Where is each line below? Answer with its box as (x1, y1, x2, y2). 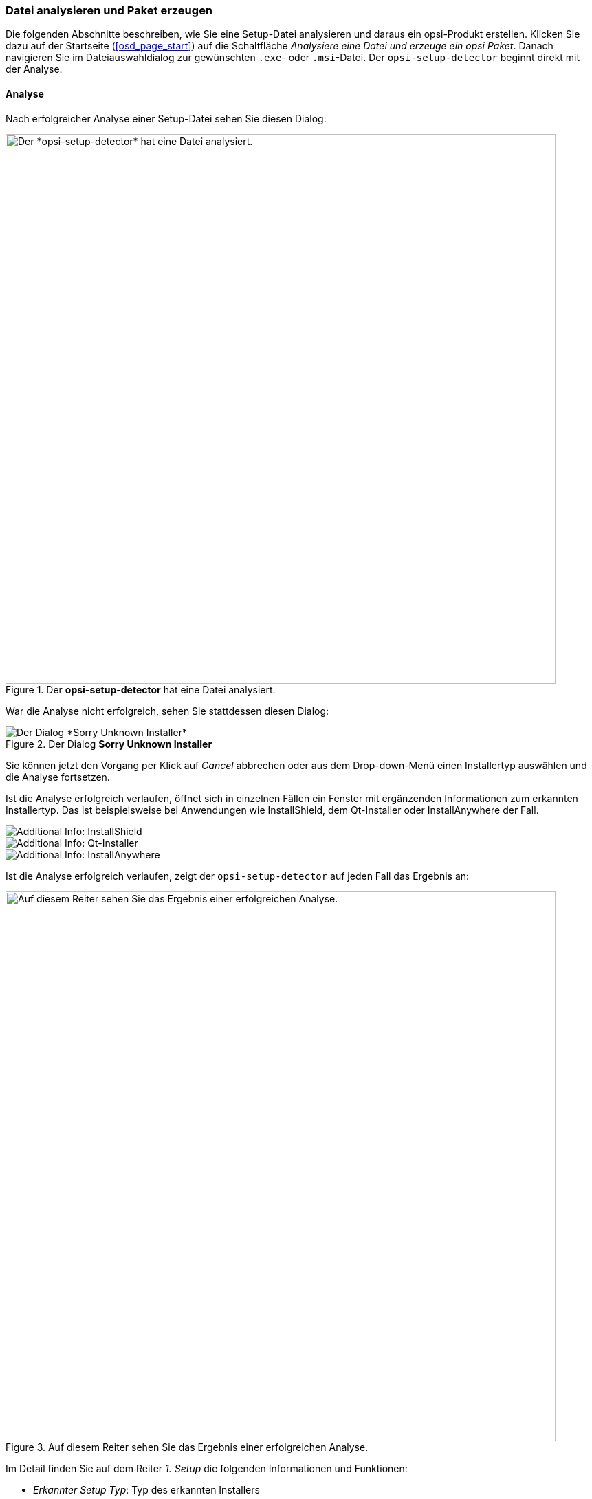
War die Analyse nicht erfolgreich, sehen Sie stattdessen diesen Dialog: (6, 704, 329, 717)
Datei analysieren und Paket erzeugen (6, 3, 213, 17)
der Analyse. (6, 63, 63, 76)
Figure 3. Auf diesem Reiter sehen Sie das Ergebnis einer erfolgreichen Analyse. (6, 1441, 369, 1453)
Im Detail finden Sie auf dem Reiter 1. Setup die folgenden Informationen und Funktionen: (6, 1462, 408, 1474)
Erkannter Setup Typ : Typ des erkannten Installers (33, 1483, 260, 1496)
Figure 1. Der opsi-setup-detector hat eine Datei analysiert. (6, 683, 276, 696)
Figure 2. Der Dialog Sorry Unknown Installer (6, 737, 212, 750)
